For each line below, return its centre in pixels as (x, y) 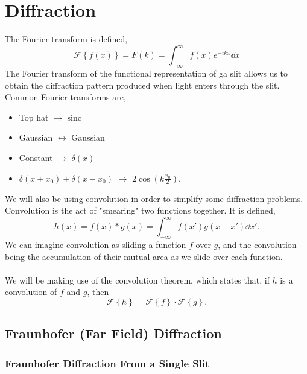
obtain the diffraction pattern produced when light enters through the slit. (142, 85)
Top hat (34, 117)
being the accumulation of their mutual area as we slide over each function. (144, 256)
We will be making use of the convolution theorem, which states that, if (137, 280)
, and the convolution (257, 245)
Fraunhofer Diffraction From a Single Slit (107, 363)
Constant (36, 157)
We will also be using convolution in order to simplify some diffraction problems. (154, 198)
